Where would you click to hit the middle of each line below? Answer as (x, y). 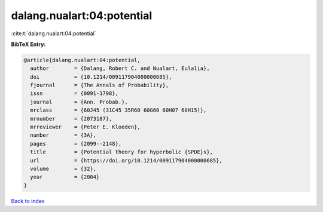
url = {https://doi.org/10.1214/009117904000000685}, (126, 160)
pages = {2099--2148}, (76, 144)
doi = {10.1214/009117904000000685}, (101, 77)
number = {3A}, (63, 135)
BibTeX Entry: (28, 44)
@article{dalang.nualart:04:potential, (82, 60)
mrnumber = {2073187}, (71, 119)
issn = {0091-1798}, (74, 93)
